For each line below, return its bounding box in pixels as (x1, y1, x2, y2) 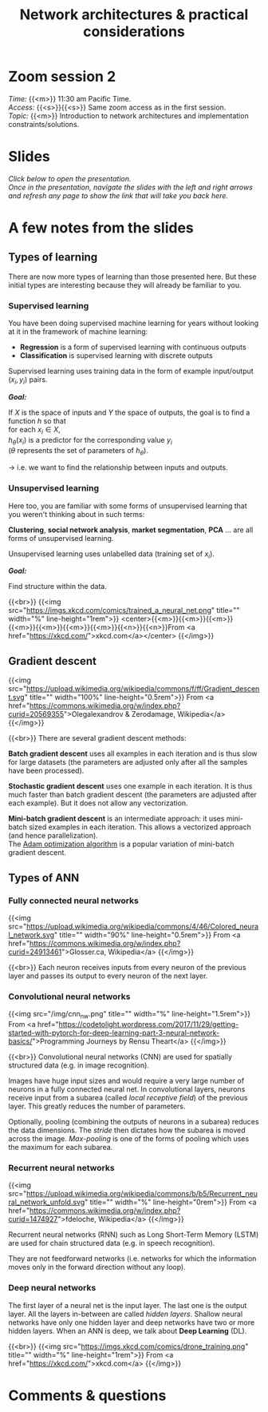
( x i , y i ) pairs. (8, 375, 48, 386)
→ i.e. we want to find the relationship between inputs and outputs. (8, 463, 229, 472)
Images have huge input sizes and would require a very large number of (8, 1076, 245, 1086)
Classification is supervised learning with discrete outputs (19, 351, 213, 360)
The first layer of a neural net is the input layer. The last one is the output (8, 1300, 247, 1310)
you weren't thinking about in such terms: (8, 509, 145, 519)
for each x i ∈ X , (8, 424, 61, 436)
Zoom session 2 (8, 68, 116, 86)
